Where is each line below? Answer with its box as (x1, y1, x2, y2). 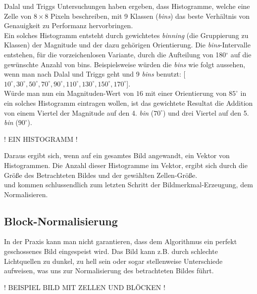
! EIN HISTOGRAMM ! (4, 133, 78, 144)
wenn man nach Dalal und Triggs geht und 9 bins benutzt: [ (4, 69, 186, 79)
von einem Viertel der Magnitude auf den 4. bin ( (4, 107, 154, 118)
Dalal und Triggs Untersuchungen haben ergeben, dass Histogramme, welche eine (4, 1, 250, 11)
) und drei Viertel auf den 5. (163, 107, 249, 118)
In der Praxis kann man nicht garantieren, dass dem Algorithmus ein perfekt (4, 236, 237, 247)
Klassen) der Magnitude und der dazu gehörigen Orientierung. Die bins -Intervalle (4, 40, 251, 50)
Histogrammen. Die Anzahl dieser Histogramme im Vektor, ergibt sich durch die (4, 160, 248, 170)
